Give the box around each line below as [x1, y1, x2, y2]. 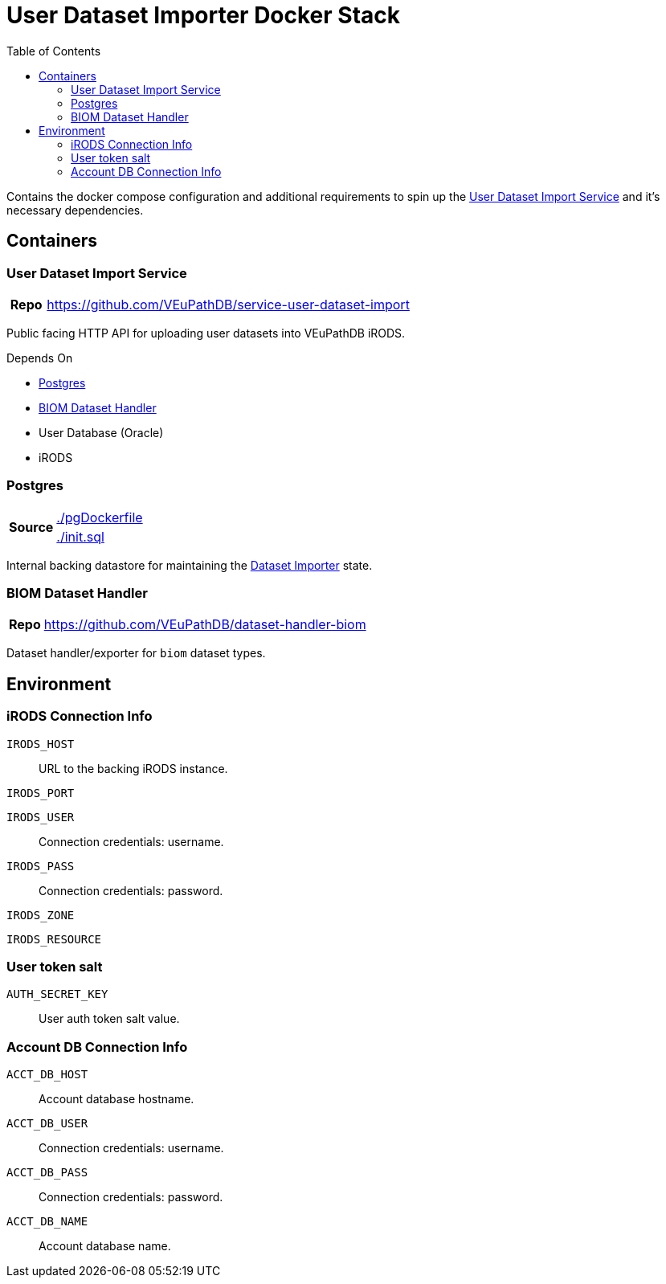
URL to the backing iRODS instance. [39, 761, 228, 775]
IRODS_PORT [6, 786, 75, 799]
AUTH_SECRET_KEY [6, 988, 108, 1001]
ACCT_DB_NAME [6, 1215, 88, 1229]
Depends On [6, 350, 73, 365]
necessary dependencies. [6, 202, 144, 217]
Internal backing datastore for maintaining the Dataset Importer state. [6, 558, 373, 572]
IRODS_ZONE [6, 908, 75, 922]
